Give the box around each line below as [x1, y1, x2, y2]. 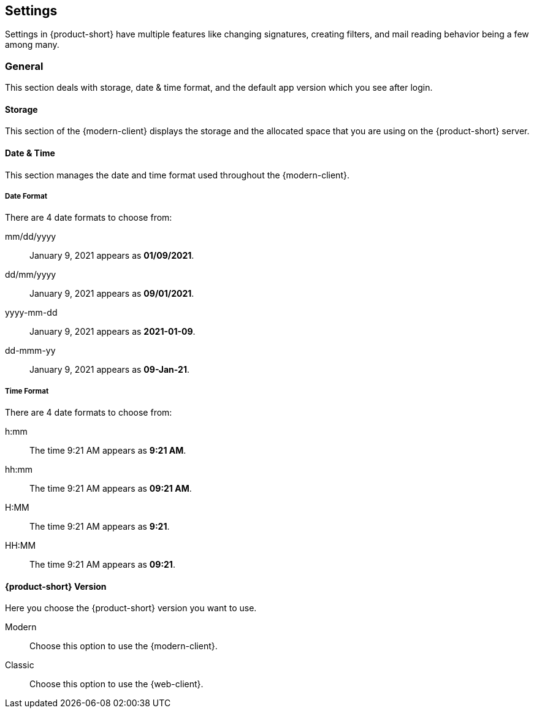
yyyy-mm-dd [5, 307, 58, 318]
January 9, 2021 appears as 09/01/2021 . [29, 288, 194, 299]
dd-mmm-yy [5, 345, 56, 356]
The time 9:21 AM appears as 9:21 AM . [29, 445, 186, 456]
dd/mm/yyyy [5, 269, 56, 280]
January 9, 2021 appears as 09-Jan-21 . [29, 364, 189, 375]
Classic [5, 660, 34, 671]
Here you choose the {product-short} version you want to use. [5, 603, 257, 614]
